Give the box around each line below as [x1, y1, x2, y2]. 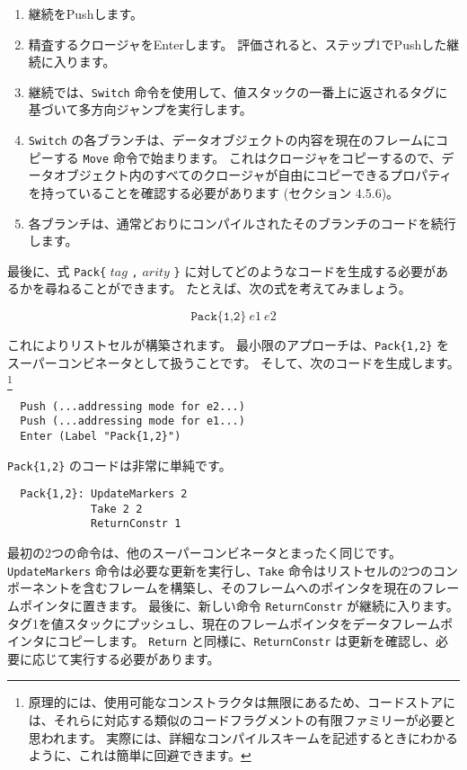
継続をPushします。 [28, 4, 144, 22]
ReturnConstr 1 [91, 517, 181, 531]
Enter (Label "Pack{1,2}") [20, 429, 181, 443]
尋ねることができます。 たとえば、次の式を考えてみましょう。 [44, 279, 411, 298]
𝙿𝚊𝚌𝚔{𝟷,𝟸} [190, 309, 247, 323]
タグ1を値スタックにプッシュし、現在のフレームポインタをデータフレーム [7, 613, 441, 632]
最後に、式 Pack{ [7, 261, 107, 280]
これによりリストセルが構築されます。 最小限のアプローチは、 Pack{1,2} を [7, 335, 450, 354]
